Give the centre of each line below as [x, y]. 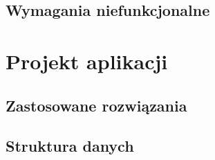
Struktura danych [70, 146]
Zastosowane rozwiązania [96, 105]
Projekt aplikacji [87, 61]
